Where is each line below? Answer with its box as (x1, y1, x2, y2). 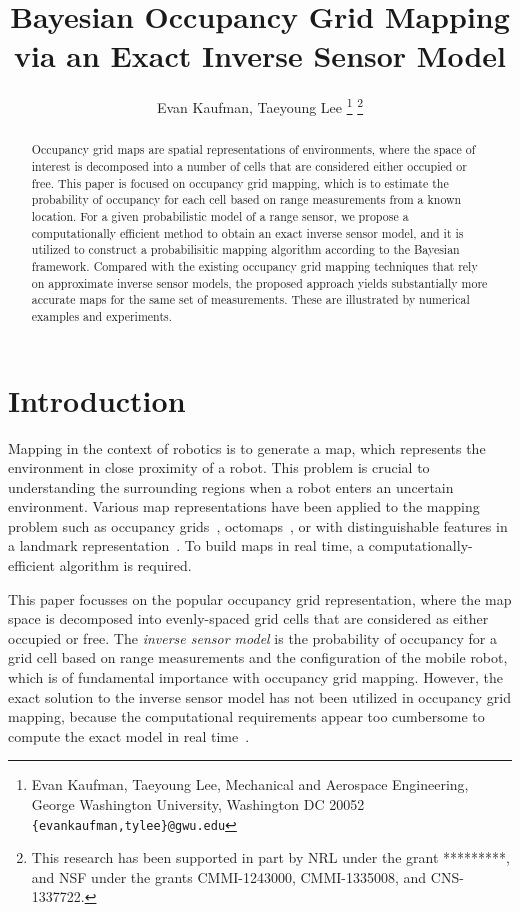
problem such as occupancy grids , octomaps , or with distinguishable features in (8, 515, 508, 536)
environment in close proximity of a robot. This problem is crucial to (8, 457, 430, 478)
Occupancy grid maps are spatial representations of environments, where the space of (31, 141, 476, 158)
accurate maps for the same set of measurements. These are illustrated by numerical (31, 291, 470, 308)
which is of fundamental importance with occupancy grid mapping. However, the (8, 667, 503, 688)
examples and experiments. (31, 307, 172, 324)
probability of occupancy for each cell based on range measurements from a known (31, 191, 462, 208)
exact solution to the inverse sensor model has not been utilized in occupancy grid (8, 686, 511, 707)
